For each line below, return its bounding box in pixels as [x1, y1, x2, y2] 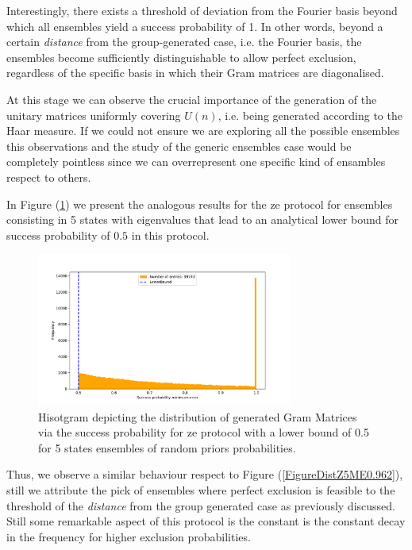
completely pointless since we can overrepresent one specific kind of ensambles [6, 153, 386, 170]
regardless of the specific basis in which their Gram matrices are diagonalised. [6, 64, 384, 81]
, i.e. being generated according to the [218, 106, 402, 123]
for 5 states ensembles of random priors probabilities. [38, 439, 296, 456]
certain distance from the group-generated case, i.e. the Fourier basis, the [6, 33, 362, 50]
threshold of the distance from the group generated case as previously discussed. [6, 497, 395, 513]
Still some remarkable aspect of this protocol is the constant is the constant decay [6, 513, 406, 529]
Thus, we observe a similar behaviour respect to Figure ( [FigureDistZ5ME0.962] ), [6, 466, 403, 483]
